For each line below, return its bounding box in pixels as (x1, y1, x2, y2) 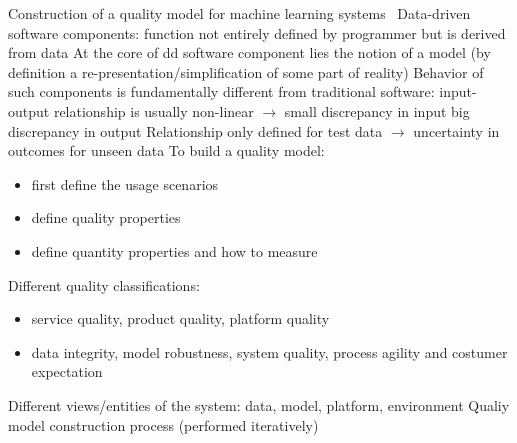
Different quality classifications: (8, 274, 200, 295)
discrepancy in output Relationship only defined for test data (8, 120, 383, 141)
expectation (31, 361, 103, 382)
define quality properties (31, 207, 181, 228)
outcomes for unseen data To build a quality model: (8, 140, 325, 161)
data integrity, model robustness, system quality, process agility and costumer (31, 341, 508, 362)
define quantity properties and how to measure (31, 240, 318, 261)
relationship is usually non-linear (53, 100, 254, 121)
